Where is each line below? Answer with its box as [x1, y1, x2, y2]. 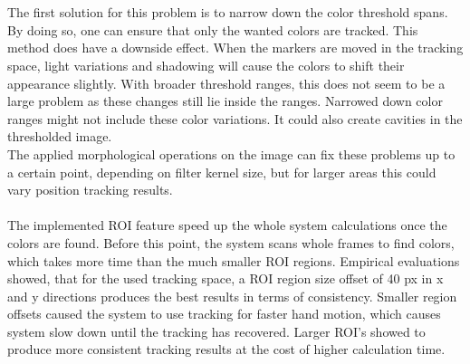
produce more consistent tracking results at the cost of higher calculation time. [7, 340, 446, 359]
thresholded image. [7, 127, 112, 146]
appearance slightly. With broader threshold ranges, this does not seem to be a [7, 73, 446, 92]
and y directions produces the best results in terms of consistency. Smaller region [7, 286, 457, 305]
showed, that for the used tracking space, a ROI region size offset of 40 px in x [7, 269, 444, 288]
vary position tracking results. [7, 180, 173, 199]
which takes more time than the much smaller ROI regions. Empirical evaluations [7, 251, 460, 270]
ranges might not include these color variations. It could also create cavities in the [7, 109, 463, 128]
